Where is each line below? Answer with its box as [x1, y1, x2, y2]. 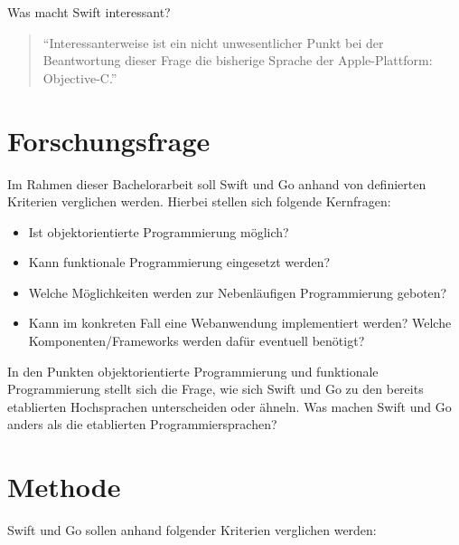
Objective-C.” [42, 68, 117, 87]
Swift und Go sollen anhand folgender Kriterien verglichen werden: [7, 521, 377, 540]
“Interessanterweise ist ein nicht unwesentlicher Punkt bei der [42, 33, 384, 52]
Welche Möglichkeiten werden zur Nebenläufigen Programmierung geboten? [28, 282, 447, 301]
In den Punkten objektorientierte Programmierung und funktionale [7, 361, 379, 380]
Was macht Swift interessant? [7, 3, 171, 21]
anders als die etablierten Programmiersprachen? [7, 415, 277, 434]
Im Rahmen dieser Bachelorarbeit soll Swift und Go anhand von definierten [7, 174, 426, 193]
